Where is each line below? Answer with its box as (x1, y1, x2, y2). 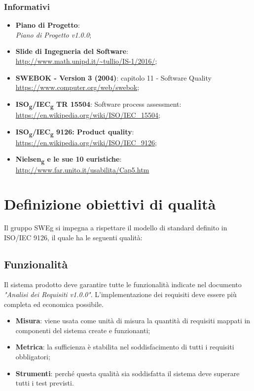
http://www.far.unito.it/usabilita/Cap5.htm (15, 165, 149, 175)
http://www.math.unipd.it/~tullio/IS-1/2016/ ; (15, 56, 157, 66)
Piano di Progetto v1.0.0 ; (15, 29, 92, 40)
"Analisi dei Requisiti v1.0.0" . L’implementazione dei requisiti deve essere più (4, 289, 237, 300)
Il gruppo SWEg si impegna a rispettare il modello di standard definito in (4, 222, 227, 233)
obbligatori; (15, 351, 50, 362)
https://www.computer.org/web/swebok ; (15, 82, 140, 92)
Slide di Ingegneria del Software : (15, 46, 129, 56)
